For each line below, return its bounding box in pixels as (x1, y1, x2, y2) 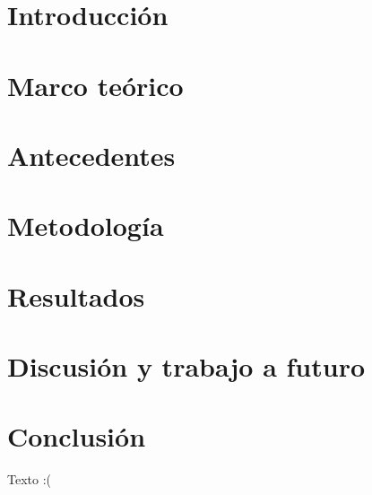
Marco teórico (7, 66, 184, 103)
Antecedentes (7, 136, 176, 173)
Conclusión (7, 418, 146, 455)
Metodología (7, 207, 164, 244)
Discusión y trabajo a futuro (7, 348, 366, 385)
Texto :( (7, 470, 51, 489)
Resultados (7, 277, 145, 314)
